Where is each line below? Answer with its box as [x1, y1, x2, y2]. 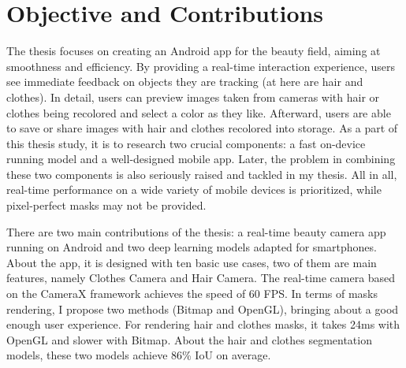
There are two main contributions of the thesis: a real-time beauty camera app [6, 223, 386, 240]
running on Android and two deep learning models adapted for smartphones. [6, 239, 377, 255]
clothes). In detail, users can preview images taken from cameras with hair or [6, 88, 380, 105]
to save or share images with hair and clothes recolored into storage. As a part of [6, 120, 398, 136]
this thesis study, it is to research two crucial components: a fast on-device [6, 135, 366, 151]
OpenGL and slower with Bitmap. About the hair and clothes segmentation [6, 331, 372, 348]
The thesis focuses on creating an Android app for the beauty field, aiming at [6, 43, 381, 59]
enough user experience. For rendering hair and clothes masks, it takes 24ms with [6, 316, 400, 333]
